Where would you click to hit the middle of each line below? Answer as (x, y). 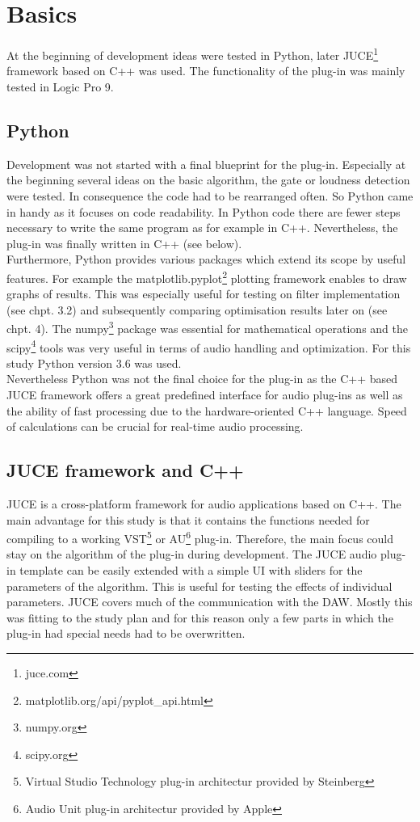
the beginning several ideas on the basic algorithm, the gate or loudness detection (208, 180)
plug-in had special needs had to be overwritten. (126, 633)
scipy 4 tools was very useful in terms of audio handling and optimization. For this (209, 346)
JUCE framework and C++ (125, 470)
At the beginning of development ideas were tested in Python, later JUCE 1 (193, 54)
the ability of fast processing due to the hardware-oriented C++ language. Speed (207, 410)
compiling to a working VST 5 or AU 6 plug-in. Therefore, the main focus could (200, 537)
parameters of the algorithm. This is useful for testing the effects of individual (199, 586)
